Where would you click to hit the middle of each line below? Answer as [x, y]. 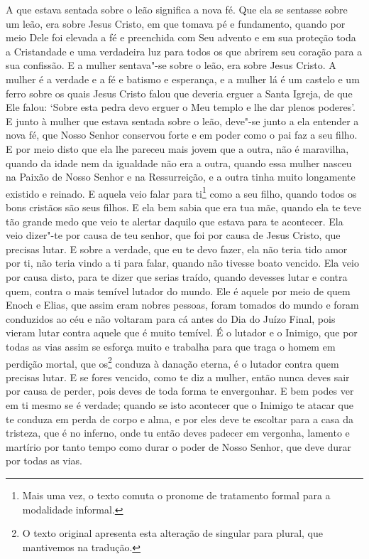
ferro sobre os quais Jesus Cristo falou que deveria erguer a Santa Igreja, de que [179, 93]
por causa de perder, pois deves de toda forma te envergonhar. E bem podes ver [180, 391]
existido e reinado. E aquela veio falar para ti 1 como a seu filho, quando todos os [181, 192]
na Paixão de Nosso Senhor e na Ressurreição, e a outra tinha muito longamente [181, 177]
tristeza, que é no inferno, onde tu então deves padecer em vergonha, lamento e [178, 433]
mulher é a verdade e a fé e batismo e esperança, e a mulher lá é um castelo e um [183, 79]
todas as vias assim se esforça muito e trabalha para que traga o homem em [171, 346]
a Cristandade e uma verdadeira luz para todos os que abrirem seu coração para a [184, 51]
